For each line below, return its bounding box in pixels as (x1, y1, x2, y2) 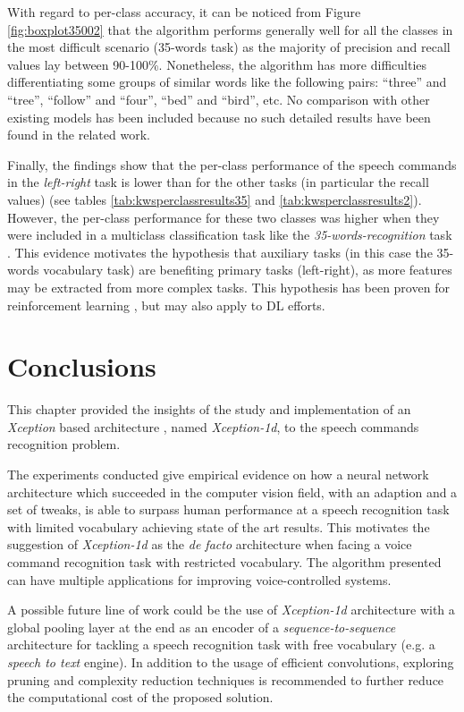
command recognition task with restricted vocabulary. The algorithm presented (7, 552, 442, 571)
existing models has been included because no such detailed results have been (7, 107, 431, 126)
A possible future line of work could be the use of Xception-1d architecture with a (7, 600, 455, 619)
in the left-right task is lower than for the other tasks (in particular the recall (7, 173, 429, 191)
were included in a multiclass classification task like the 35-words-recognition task (7, 225, 452, 244)
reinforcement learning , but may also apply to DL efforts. (7, 295, 325, 314)
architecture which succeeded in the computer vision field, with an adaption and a (7, 482, 458, 501)
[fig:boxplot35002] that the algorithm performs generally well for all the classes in (7, 20, 453, 38)
